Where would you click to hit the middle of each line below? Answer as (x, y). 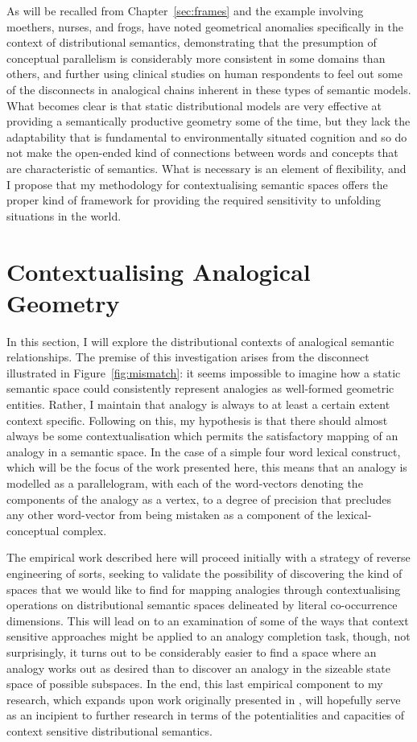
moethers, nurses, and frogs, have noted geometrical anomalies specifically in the (205, 26)
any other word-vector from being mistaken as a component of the (170, 515)
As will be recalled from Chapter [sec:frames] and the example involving (185, 10)
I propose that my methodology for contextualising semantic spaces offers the (197, 184)
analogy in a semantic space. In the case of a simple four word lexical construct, (204, 451)
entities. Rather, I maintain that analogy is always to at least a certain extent (198, 404)
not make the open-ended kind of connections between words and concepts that (202, 153)
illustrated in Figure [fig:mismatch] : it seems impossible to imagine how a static (204, 372)
